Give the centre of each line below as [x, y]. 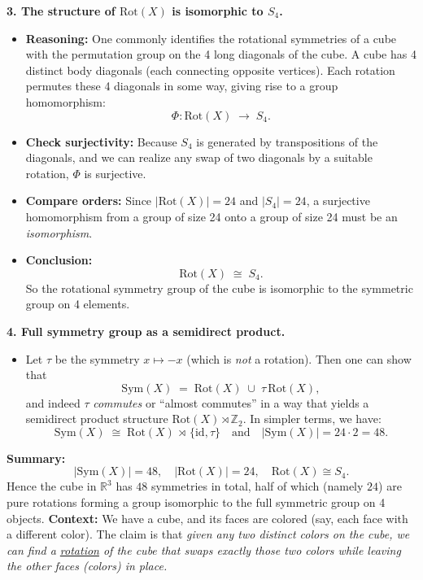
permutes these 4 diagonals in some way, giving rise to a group [182, 86]
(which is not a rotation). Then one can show [299, 358]
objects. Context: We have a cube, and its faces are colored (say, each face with [207, 518]
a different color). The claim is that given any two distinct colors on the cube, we [208, 534]
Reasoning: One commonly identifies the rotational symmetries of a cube [211, 38]
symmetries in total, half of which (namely [257, 486]
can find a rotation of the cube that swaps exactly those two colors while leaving [204, 549]
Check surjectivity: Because [101, 141]
